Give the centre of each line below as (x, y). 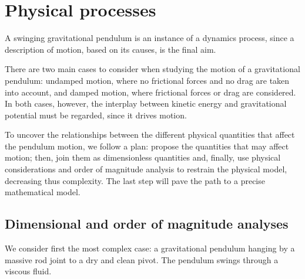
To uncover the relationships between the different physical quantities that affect (150, 135)
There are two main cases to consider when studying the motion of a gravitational (152, 69)
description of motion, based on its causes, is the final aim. (110, 49)
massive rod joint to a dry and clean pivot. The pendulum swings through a (142, 259)
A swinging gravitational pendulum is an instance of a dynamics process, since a (150, 38)
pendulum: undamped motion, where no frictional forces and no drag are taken (147, 80)
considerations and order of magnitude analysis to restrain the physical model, (146, 169)
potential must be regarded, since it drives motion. (96, 115)
